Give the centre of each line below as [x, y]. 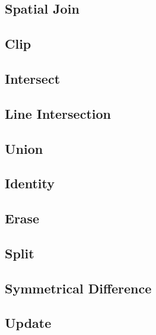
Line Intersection [58, 113]
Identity [30, 183]
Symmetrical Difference [78, 288]
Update [28, 323]
